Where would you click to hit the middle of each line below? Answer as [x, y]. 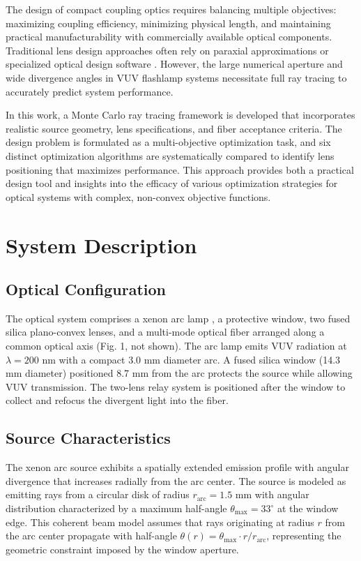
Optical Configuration [86, 289]
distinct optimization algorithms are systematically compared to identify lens [170, 155]
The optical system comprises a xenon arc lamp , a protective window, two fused [178, 318]
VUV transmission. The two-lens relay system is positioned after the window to [176, 386]
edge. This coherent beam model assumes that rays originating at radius [160, 522]
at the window [308, 508]
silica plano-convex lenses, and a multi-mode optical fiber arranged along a [165, 332]
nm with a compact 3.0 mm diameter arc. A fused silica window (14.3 [191, 359]
